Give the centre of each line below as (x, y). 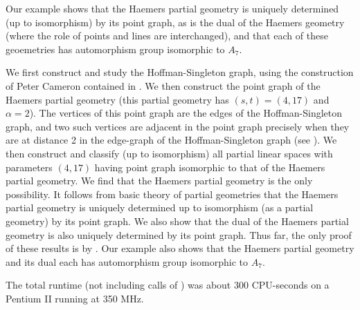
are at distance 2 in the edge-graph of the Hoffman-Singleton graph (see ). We (171, 140)
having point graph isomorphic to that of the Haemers (210, 167)
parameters (29, 167)
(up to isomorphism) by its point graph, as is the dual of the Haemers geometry (175, 22)
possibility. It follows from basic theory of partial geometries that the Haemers (172, 194)
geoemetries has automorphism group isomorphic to (115, 49)
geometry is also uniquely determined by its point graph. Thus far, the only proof (179, 234)
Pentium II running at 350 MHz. (75, 298)
